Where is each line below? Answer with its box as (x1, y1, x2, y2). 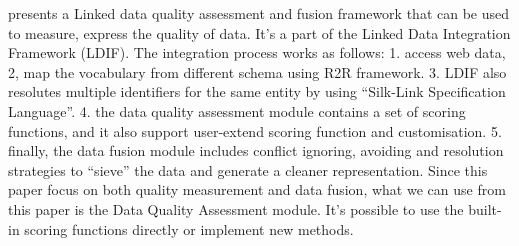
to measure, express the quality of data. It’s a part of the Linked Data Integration (8, 22, 511, 43)
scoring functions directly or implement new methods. (24, 218, 354, 239)
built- (468, 198, 502, 219)
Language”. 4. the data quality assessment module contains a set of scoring (8, 100, 466, 121)
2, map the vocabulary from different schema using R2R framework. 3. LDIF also (8, 61, 507, 82)
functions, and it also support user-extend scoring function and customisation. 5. (8, 120, 502, 141)
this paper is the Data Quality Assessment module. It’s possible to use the (8, 198, 464, 219)
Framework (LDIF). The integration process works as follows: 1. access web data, (8, 42, 506, 63)
